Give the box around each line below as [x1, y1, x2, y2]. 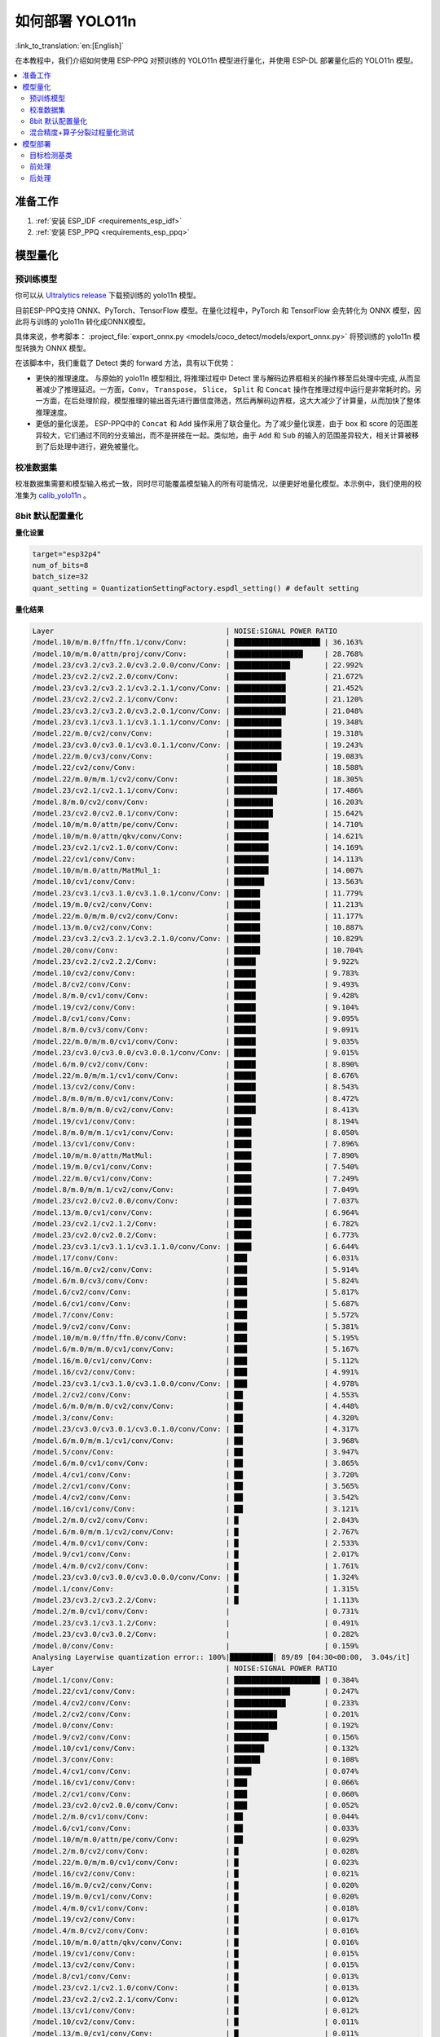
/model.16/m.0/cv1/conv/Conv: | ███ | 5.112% [32, 1356, 359, 1365]
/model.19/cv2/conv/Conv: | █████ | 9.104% [32, 1002, 359, 1012]
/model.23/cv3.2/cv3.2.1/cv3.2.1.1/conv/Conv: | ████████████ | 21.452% [32, 683, 363, 693]
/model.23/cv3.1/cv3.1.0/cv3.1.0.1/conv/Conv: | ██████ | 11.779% [32, 888, 363, 898]
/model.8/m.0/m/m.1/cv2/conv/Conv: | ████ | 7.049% [32, 1185, 359, 1194]
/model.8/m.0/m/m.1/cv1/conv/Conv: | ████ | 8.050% [32, 1128, 359, 1137]
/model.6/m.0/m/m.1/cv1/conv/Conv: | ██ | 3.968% [32, 1436, 359, 1445]
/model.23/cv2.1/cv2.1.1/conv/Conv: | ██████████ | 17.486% [32, 786, 363, 795]
